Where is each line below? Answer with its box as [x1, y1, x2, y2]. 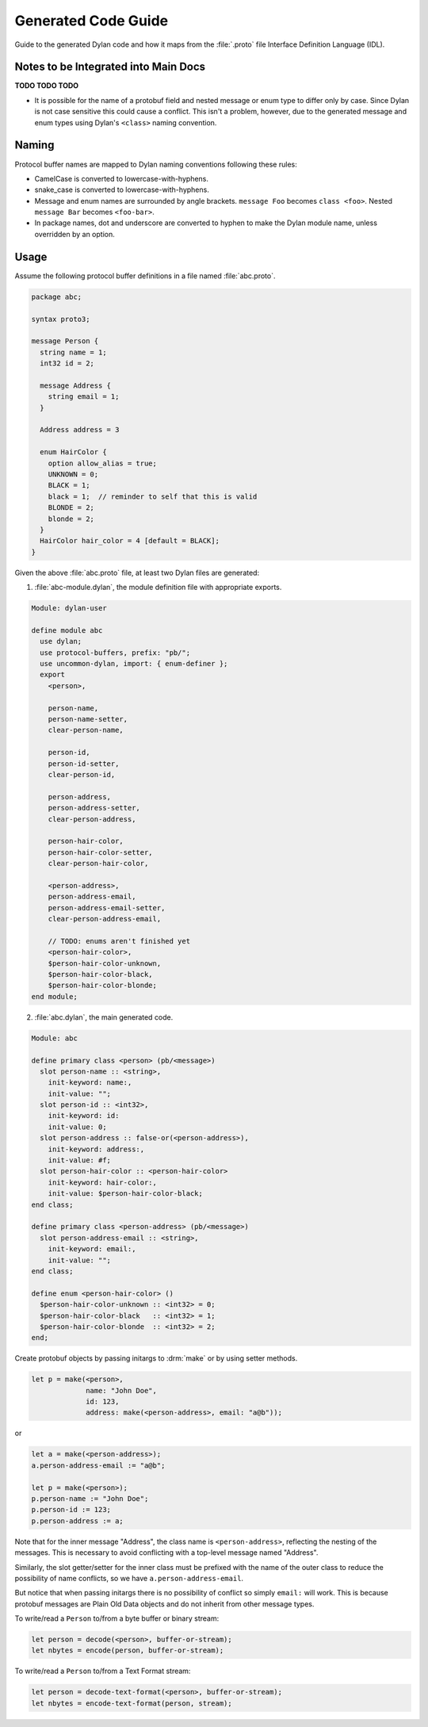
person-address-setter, [48, 803, 140, 813]
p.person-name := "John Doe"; [31, 1494, 149, 1503]
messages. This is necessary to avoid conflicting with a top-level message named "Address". [14, 1548, 319, 1557]
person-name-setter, [48, 714, 128, 724]
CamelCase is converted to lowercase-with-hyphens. [34, 174, 209, 183]
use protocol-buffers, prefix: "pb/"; [40, 648, 190, 657]
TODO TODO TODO [14, 81, 79, 90]
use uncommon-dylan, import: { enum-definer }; [40, 659, 228, 668]
